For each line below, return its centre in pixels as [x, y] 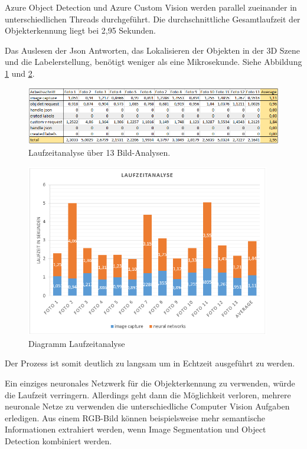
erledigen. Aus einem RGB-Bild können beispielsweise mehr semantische [135, 417]
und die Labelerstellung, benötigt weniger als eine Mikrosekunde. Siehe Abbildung [153, 62]
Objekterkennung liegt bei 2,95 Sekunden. [80, 30]
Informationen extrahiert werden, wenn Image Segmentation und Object [135, 429]
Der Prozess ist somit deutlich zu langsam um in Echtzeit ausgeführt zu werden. [150, 363]
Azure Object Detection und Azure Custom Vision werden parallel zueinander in [151, 7]
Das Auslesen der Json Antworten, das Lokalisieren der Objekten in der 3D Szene [152, 50]
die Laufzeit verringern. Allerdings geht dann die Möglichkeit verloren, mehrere [148, 394]
